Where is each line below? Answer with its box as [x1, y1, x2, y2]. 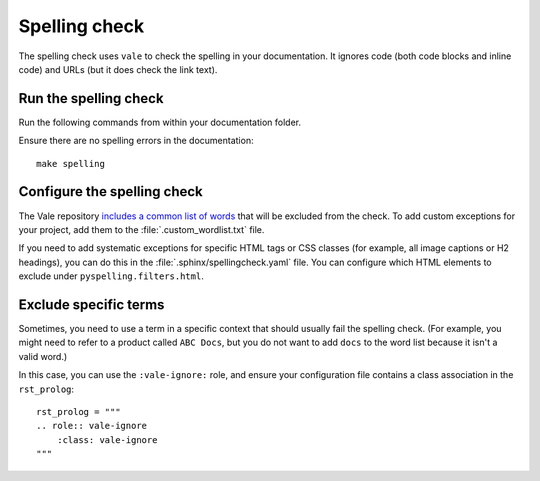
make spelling [36, 158, 105, 169]
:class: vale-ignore [56, 434, 158, 445]
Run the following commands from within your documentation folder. [18, 116, 302, 128]
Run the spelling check [18, 90, 164, 107]
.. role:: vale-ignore [36, 420, 148, 432]
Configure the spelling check [18, 183, 204, 200]
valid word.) [18, 350, 68, 362]
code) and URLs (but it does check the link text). [18, 63, 218, 75]
